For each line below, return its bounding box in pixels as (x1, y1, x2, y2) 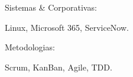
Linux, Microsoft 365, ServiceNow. (5, 21, 129, 33)
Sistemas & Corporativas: (5, 1, 97, 13)
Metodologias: (5, 41, 55, 53)
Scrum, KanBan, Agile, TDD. (5, 60, 112, 73)
